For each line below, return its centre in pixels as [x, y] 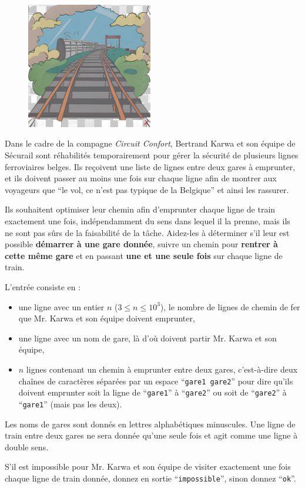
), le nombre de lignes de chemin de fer [230, 306]
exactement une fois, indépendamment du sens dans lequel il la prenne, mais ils [148, 221]
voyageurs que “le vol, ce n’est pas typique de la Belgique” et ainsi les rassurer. [147, 189]
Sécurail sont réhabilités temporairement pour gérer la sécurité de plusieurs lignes [152, 155]
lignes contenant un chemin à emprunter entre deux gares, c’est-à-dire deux [162, 369]
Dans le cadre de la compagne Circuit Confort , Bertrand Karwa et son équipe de [150, 143]
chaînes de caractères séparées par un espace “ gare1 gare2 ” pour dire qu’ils [156, 381]
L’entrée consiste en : [43, 286]
